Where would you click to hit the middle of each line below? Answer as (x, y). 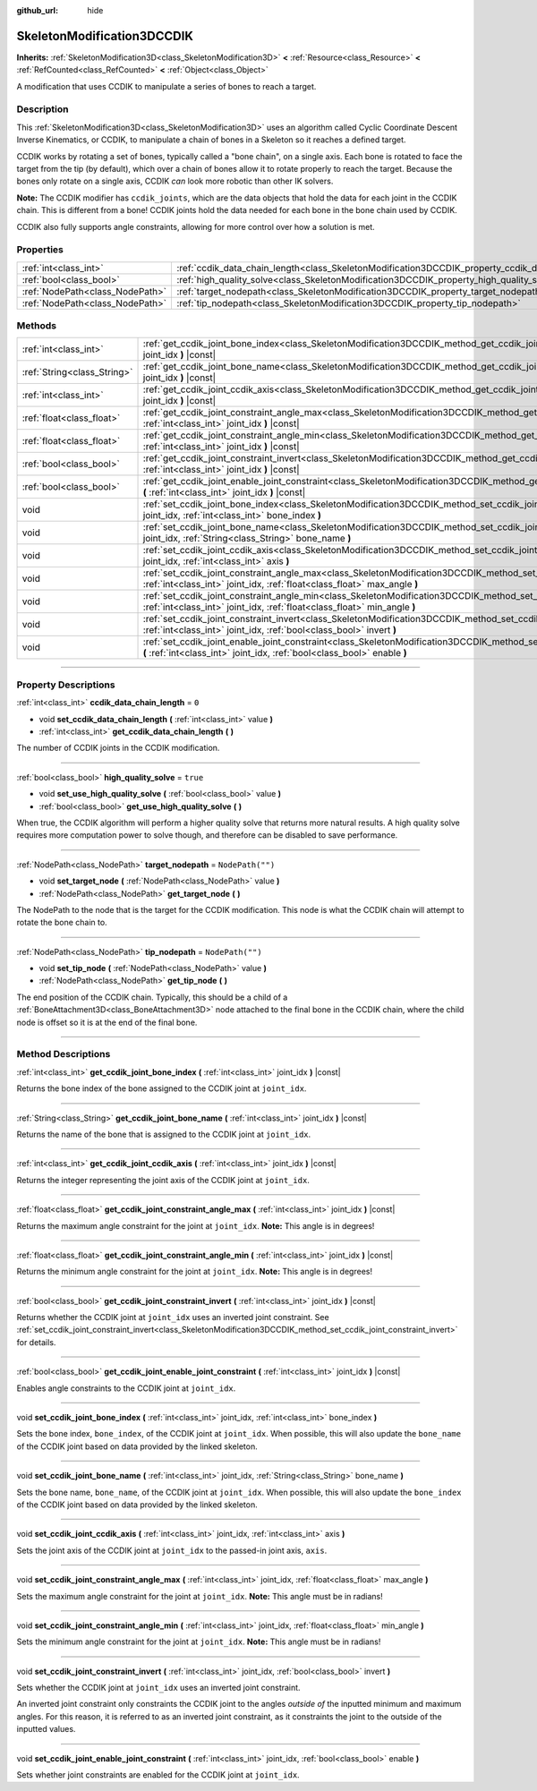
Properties (40, 250)
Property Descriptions (66, 685)
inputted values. (46, 1729)
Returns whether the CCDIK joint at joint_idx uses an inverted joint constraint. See (173, 1318)
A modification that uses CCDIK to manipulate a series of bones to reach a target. (166, 86)
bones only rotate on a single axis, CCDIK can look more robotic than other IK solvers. (175, 181)
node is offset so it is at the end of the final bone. (107, 1022)
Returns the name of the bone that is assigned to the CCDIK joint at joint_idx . (164, 1134)
